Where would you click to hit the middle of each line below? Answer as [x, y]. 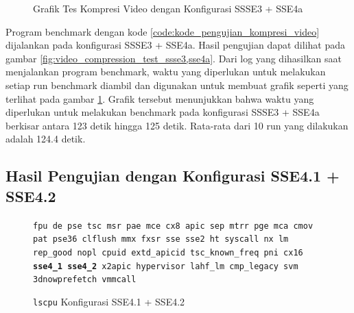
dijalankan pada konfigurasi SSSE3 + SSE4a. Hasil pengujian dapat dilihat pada [176, 45]
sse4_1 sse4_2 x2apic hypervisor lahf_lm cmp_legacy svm [166, 266]
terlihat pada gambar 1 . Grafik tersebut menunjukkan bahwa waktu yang [160, 98]
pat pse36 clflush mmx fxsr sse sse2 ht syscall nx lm [161, 239]
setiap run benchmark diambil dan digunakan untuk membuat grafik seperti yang [177, 85]
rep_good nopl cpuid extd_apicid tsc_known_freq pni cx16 [168, 252]
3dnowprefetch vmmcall [85, 280]
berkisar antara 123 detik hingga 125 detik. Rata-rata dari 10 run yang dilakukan [177, 125]
